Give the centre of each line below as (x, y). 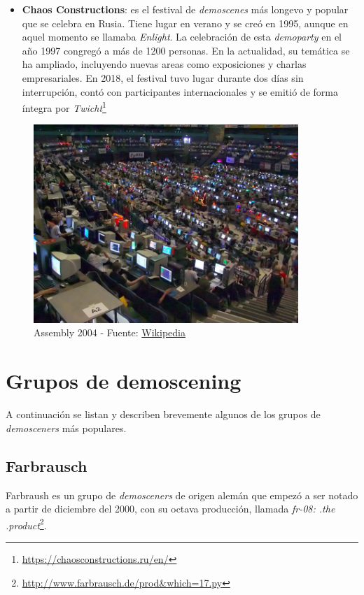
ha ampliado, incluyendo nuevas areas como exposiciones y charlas (164, 64)
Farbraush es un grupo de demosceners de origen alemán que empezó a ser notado (182, 495)
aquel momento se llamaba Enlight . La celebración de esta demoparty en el (182, 37)
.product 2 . (26, 524)
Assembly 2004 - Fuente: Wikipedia (110, 332)
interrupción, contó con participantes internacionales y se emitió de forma (180, 91)
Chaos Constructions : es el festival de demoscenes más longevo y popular (185, 9)
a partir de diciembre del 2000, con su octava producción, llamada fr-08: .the (170, 509)
